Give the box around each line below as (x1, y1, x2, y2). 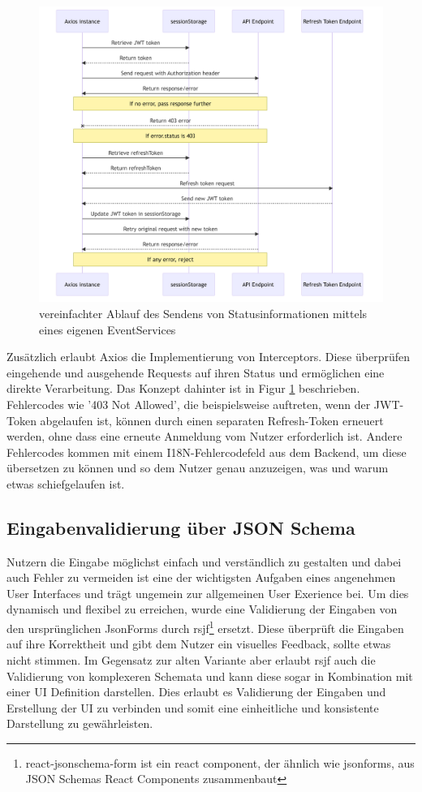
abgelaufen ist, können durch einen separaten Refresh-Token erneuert (40, 411, 384, 428)
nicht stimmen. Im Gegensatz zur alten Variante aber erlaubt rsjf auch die (6, 651, 376, 668)
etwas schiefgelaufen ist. (6, 475, 125, 492)
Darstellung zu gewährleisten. (6, 715, 153, 732)
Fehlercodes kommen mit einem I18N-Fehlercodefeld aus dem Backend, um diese (6, 443, 407, 460)
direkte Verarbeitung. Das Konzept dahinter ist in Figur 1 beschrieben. (6, 380, 360, 397)
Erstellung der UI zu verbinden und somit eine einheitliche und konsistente (6, 699, 379, 716)
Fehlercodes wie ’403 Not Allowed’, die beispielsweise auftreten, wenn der (6, 395, 371, 412)
